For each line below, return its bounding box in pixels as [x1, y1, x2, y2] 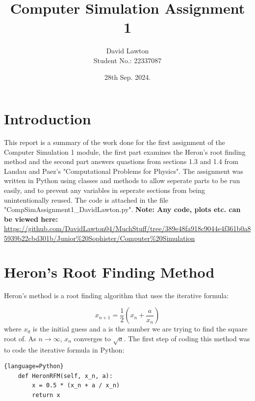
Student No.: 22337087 [93, 55, 162, 65]
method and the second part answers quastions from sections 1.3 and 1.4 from [4, 156, 238, 166]
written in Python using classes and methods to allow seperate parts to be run [4, 175, 240, 186]
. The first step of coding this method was [124, 333, 250, 343]
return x [32, 392, 60, 399]
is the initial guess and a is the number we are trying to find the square [32, 324, 248, 334]
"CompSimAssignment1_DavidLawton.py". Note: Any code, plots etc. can [4, 204, 241, 214]
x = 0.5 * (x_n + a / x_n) [32, 382, 120, 389]
